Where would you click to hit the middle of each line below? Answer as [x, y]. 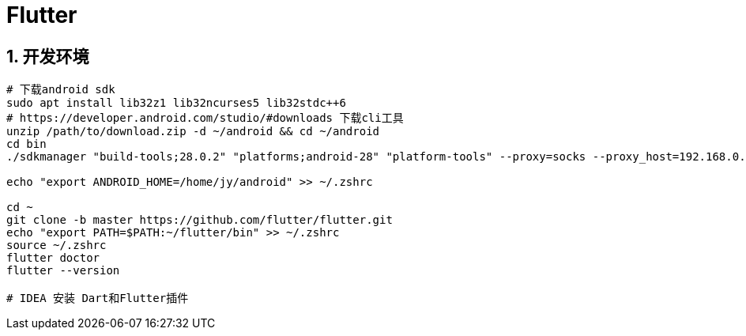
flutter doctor [53, 258]
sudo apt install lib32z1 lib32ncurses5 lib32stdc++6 [176, 103]
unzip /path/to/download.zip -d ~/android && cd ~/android [193, 132]
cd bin [26, 144]
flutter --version [63, 271]
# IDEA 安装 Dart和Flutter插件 [98, 298]
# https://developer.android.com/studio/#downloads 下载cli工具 [205, 118]
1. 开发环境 [48, 56]
